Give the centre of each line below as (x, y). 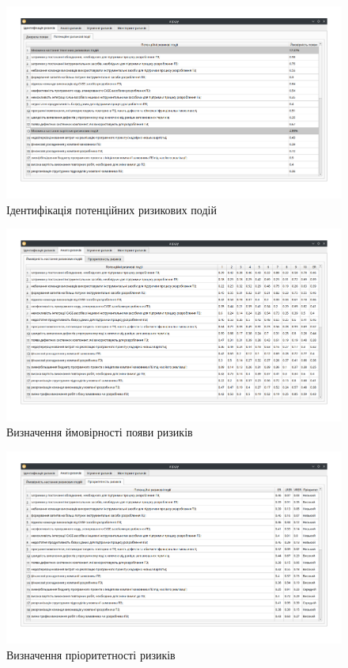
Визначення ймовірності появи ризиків (100, 432)
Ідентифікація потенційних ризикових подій (112, 209)
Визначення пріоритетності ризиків (91, 654)
